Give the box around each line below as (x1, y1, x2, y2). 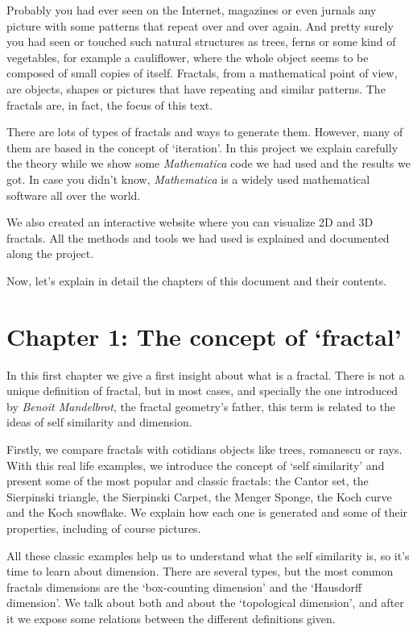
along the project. (6, 245, 94, 262)
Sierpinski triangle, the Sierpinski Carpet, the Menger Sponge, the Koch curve (6, 488, 392, 505)
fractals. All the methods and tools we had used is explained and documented (6, 229, 390, 246)
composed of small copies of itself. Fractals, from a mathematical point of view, (6, 64, 398, 81)
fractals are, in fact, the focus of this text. (6, 96, 213, 113)
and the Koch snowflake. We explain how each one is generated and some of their (6, 504, 408, 521)
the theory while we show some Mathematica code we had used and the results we (6, 155, 411, 172)
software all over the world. (6, 186, 141, 203)
